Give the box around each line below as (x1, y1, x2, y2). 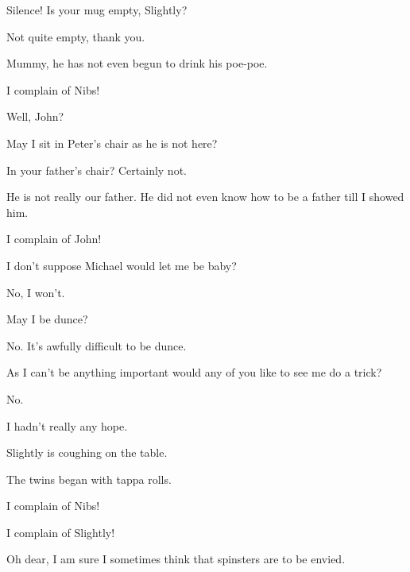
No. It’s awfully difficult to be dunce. (6, 337, 187, 354)
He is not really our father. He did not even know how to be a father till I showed (6, 188, 404, 205)
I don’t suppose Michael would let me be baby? (6, 257, 237, 273)
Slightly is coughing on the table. (6, 444, 168, 461)
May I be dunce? (6, 311, 88, 327)
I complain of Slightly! (6, 524, 115, 540)
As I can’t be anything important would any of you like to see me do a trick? (6, 364, 382, 381)
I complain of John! (6, 230, 102, 247)
